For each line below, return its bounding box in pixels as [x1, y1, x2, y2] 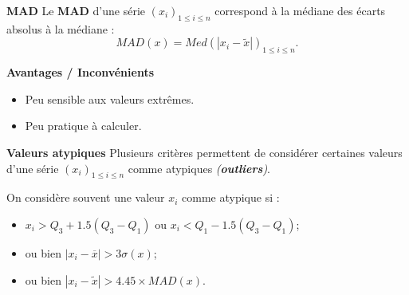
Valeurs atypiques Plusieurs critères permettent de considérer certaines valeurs [6, 144, 403, 160]
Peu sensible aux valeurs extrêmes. [25, 90, 195, 107]
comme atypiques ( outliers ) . [128, 159, 271, 176]
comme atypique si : [182, 189, 280, 206]
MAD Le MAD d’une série [6, 2, 146, 18]
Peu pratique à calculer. [25, 117, 142, 134]
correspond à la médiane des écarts [214, 2, 386, 18]
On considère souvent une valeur [6, 189, 165, 206]
